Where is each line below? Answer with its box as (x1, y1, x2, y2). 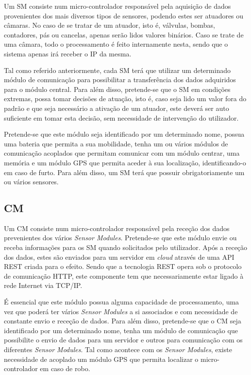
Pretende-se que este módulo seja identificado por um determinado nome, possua (4, 129, 245, 139)
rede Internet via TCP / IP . (4, 280, 83, 290)
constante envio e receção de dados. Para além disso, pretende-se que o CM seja (4, 316, 241, 326)
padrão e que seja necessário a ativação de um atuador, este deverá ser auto (4, 103, 229, 113)
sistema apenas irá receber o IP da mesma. (4, 48, 132, 58)
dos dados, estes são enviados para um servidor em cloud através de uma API (4, 251, 234, 262)
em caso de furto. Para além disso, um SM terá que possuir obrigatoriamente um (4, 167, 245, 177)
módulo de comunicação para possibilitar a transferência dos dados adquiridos (4, 74, 236, 85)
